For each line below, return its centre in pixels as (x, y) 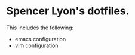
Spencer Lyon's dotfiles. (68, 11)
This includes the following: (40, 27)
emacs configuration (40, 39)
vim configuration (36, 45)
